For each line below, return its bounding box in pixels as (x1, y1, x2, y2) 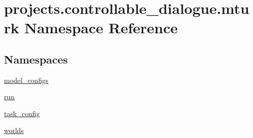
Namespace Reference (24, 17, 178, 38)
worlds (4, 125, 24, 135)
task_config (4, 108, 40, 118)
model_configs (4, 74, 48, 85)
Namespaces (4, 51, 68, 67)
